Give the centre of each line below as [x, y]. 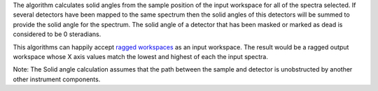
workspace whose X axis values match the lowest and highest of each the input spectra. [141, 56]
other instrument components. [57, 79]
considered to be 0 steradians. [57, 34]
